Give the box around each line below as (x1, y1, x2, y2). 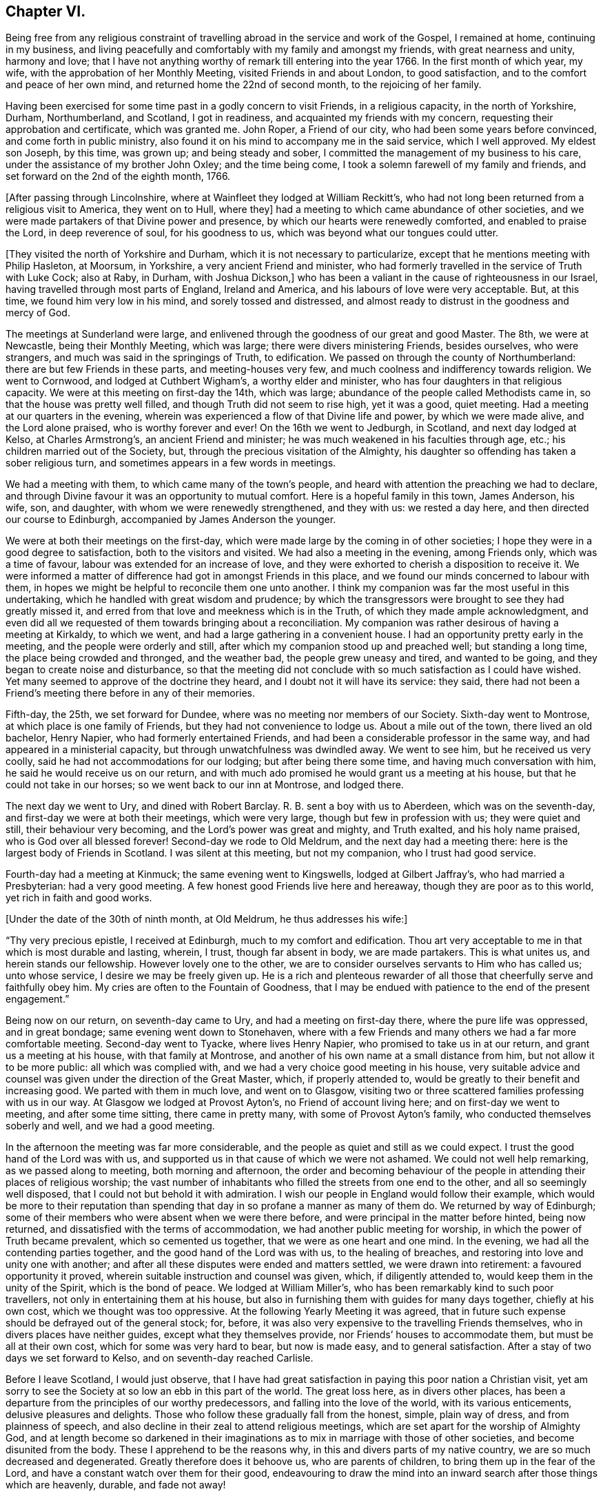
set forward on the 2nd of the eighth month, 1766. (6, 170, 231, 183)
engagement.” (6, 993, 70, 1005)
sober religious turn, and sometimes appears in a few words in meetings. (6, 457, 336, 469)
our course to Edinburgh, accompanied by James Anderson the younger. (6, 513, 336, 526)
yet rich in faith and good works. (6, 892, 152, 904)
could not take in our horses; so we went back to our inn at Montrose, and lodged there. (6, 779, 404, 791)
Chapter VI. (6, 3, 86, 20)
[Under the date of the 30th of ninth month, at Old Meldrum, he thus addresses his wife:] (6, 913, 408, 925)
